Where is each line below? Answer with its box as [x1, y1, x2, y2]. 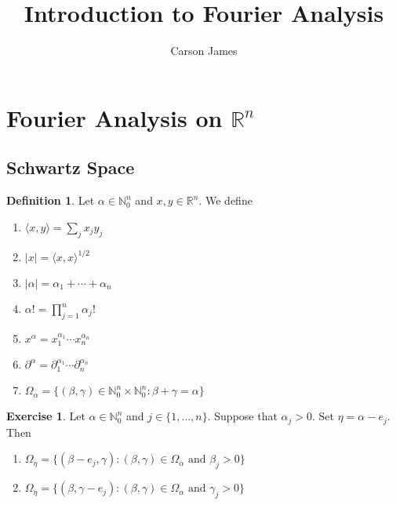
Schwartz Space [6, 155, 135, 180]
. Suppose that [207, 408, 278, 424]
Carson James [170, 42, 238, 59]
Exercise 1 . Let [6, 408, 85, 424]
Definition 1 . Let [6, 192, 95, 209]
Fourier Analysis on [6, 101, 223, 133]
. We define [198, 192, 252, 209]
